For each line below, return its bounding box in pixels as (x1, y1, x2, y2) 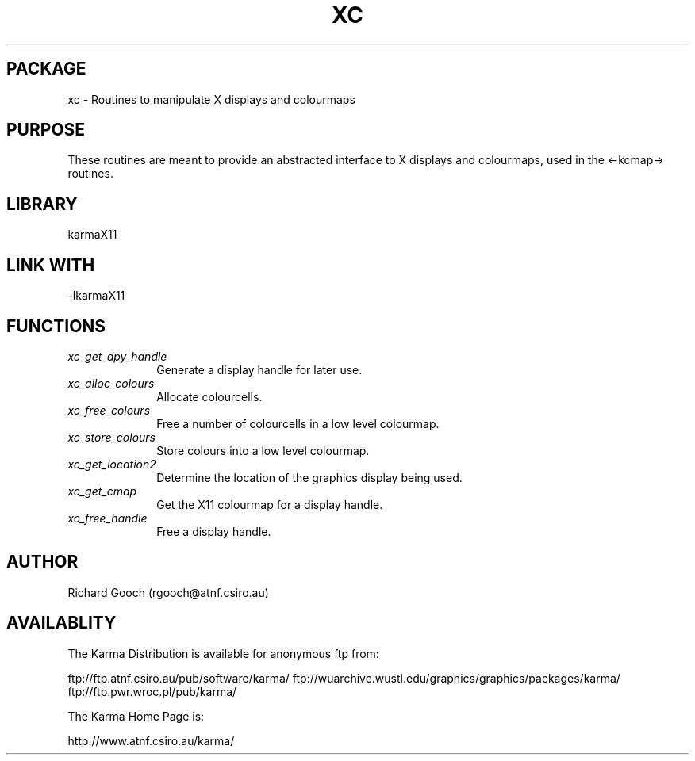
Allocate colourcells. (156, 389, 263, 403)
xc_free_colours (67, 403, 151, 417)
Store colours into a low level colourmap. (156, 443, 370, 457)
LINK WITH (6, 254, 95, 275)
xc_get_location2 (67, 457, 156, 471)
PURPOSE (6, 120, 86, 140)
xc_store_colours (67, 430, 156, 444)
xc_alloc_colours (67, 376, 155, 390)
